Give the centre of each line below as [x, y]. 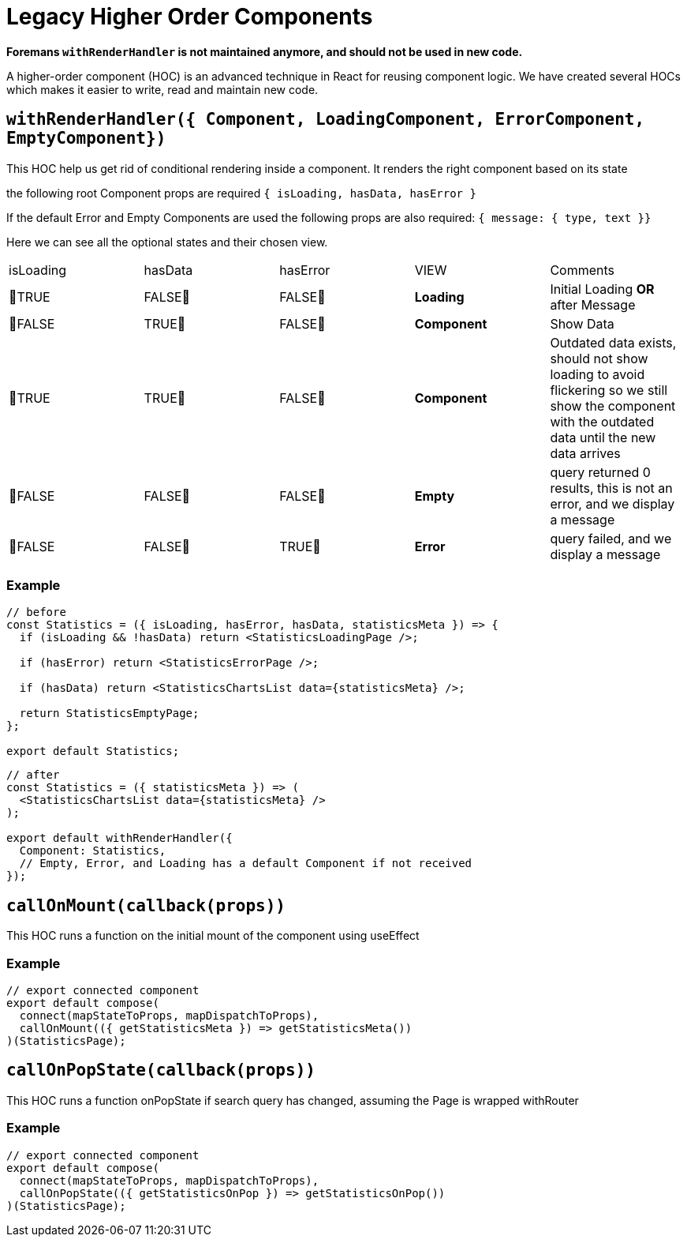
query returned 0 [600, 472]
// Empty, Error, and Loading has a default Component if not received [246, 864]
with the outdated [602, 421]
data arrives [585, 453]
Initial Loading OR [602, 289]
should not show [599, 358]
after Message [593, 304]
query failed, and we [611, 538]
